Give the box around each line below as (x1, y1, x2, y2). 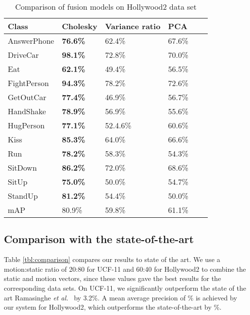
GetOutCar (8, 91, 47, 103)
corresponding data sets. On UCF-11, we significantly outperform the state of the (4, 282, 246, 293)
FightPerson (8, 77, 49, 88)
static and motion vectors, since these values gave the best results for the (4, 273, 221, 283)
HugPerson (8, 120, 45, 131)
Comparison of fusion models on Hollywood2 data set (15, 1, 197, 12)
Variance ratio (105, 20, 161, 32)
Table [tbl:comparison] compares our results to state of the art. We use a (4, 254, 220, 264)
